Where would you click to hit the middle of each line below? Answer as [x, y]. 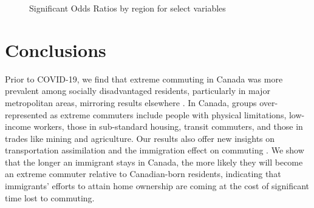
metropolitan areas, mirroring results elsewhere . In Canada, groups [131, 102]
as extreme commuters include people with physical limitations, [168, 114]
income [18, 126]
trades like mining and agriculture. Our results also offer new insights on [140, 138]
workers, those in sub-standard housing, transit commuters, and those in [168, 126]
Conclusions [56, 49]
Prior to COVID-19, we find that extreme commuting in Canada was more [144, 79]
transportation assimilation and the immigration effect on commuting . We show [155, 150]
